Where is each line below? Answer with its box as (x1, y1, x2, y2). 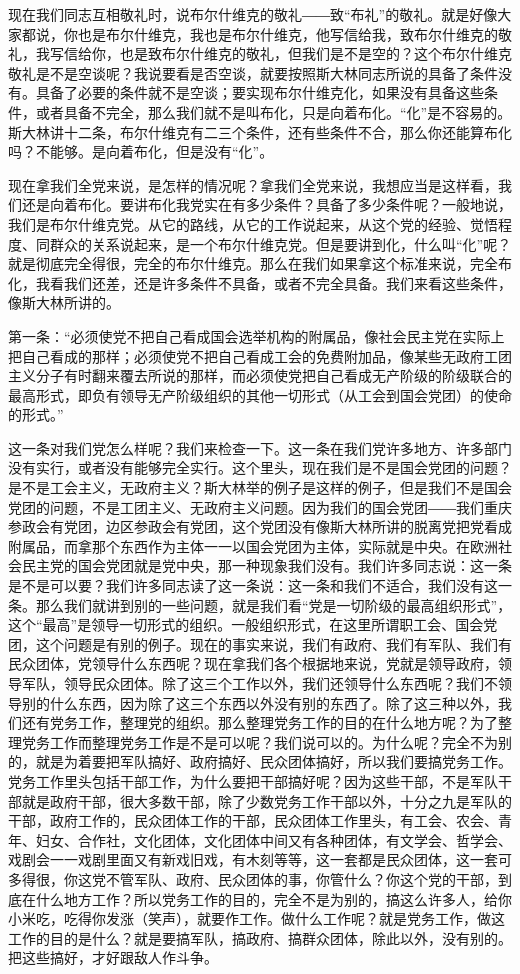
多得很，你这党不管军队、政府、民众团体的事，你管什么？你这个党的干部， (8, 868, 498, 889)
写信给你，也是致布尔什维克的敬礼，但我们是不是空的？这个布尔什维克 (49, 43, 512, 64)
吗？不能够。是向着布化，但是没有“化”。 (8, 141, 274, 162)
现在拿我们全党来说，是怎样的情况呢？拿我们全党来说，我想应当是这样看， (8, 174, 498, 195)
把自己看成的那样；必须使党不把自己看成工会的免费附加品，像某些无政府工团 (8, 345, 512, 366)
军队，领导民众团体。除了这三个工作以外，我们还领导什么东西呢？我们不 (21, 673, 498, 693)
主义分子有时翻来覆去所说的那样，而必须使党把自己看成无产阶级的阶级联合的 (8, 365, 512, 386)
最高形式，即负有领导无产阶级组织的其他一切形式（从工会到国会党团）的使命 (8, 384, 512, 405)
